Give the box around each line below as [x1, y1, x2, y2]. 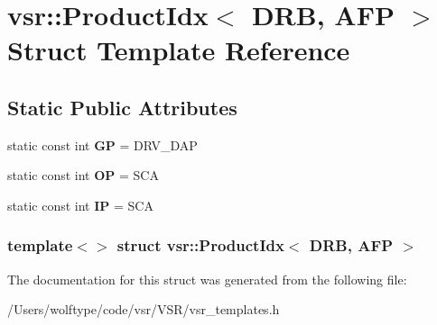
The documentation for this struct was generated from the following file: [7, 269, 407, 288]
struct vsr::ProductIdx [116, 234, 284, 257]
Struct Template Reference [7, 32, 350, 68]
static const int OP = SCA [7, 166, 159, 185]
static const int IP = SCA [7, 195, 153, 214]
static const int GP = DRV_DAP [7, 135, 198, 154]
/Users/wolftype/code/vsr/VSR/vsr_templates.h [7, 300, 280, 319]
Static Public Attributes [7, 93, 237, 121]
